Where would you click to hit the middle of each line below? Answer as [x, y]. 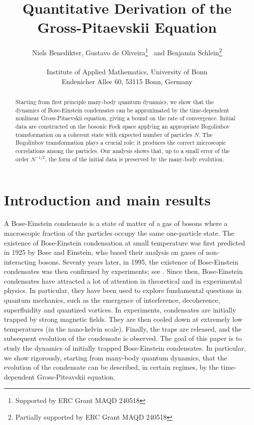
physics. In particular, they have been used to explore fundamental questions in [123, 290]
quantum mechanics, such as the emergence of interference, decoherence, [112, 300]
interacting [20, 261]
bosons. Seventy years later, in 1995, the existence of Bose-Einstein [138, 261]
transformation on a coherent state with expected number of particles [104, 134]
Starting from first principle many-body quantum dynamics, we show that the [115, 102]
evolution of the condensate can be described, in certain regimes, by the [111, 367]
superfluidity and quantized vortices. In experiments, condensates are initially [120, 309]
